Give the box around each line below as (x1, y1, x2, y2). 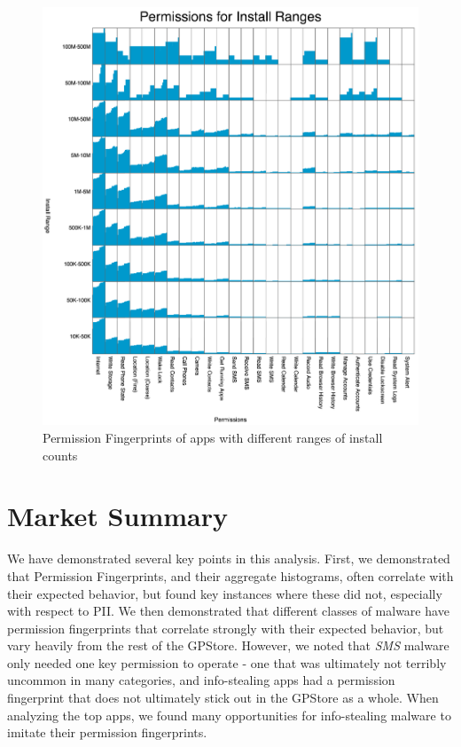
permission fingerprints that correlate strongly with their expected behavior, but (7, 618, 444, 637)
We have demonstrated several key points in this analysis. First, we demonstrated (7, 549, 450, 568)
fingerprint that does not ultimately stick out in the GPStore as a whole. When (7, 688, 439, 707)
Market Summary (7, 498, 228, 534)
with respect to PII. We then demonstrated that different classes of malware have (7, 602, 449, 620)
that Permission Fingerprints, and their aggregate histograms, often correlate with (7, 566, 454, 585)
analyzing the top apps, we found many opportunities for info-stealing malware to (7, 705, 451, 724)
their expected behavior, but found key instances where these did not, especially (7, 584, 442, 602)
